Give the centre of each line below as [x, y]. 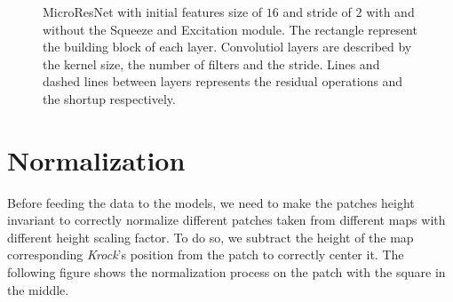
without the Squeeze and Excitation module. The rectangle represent [230, 29]
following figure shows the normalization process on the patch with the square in [226, 272]
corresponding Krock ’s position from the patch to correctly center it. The [206, 254]
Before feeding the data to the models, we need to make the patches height [211, 202]
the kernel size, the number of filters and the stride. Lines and [211, 64]
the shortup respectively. [109, 98]
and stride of [317, 12]
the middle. [38, 289]
